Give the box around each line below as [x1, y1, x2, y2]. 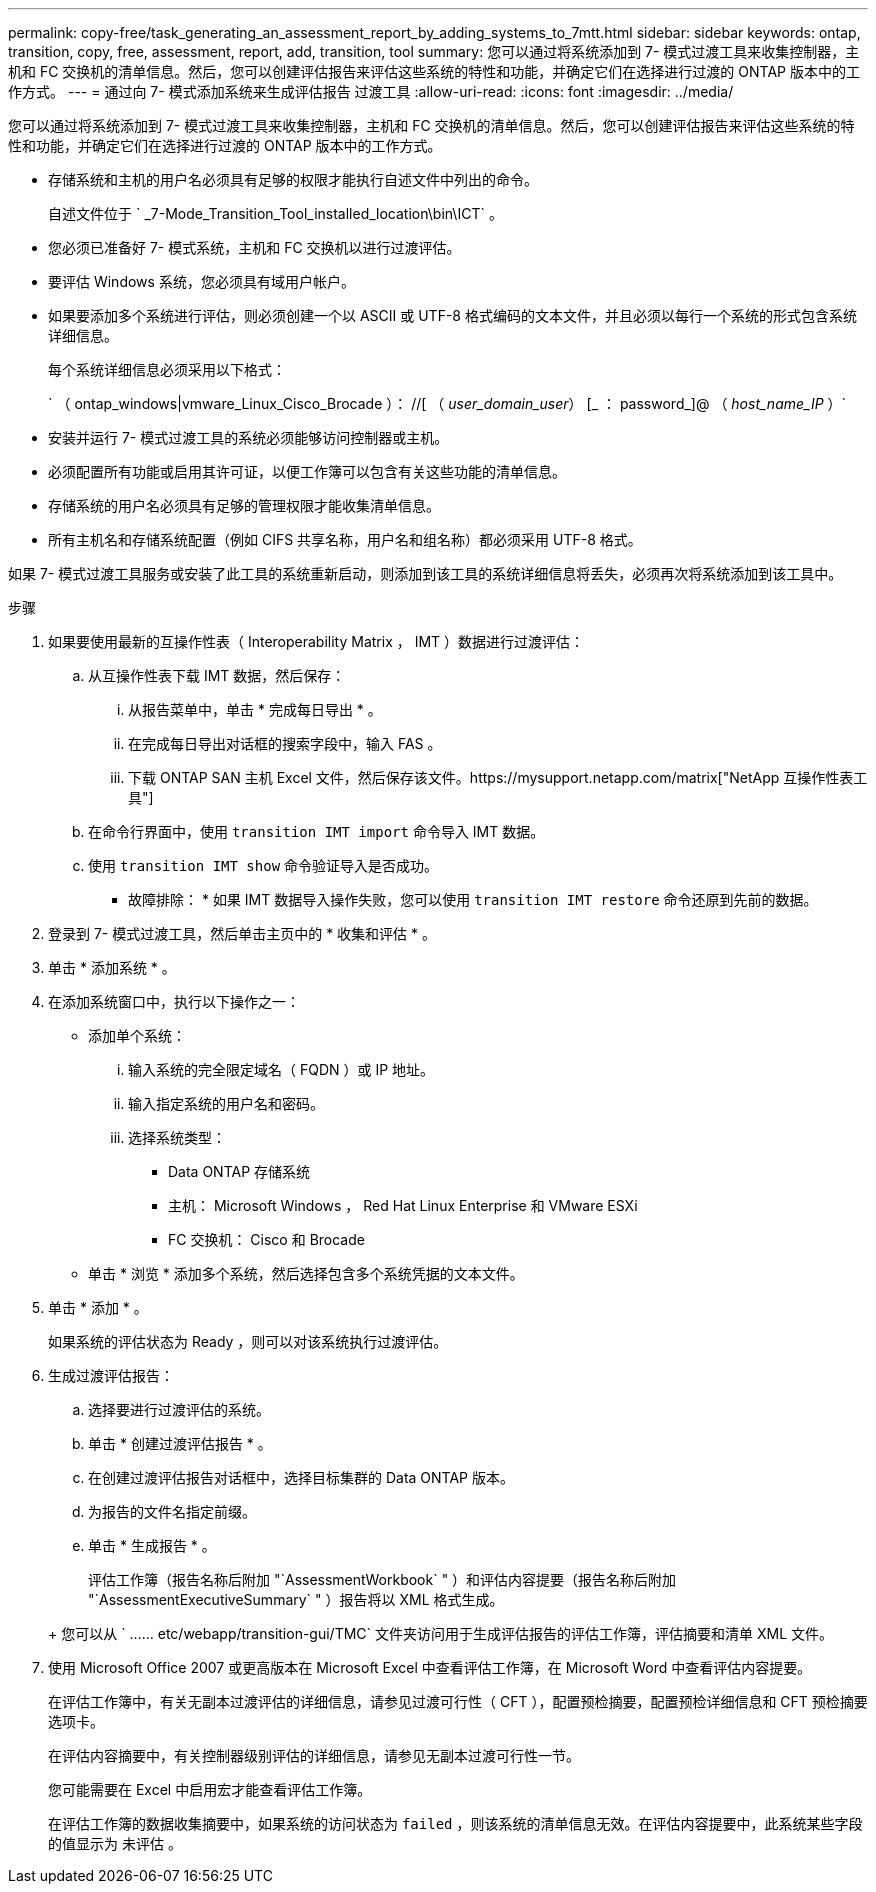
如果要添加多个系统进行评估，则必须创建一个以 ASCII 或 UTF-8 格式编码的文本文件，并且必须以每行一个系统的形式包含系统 [48, 307, 857, 324]
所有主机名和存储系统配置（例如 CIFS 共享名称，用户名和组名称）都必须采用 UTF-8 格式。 [48, 531, 642, 548]
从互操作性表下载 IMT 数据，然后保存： [88, 667, 346, 684]
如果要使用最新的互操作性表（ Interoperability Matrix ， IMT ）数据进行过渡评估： [48, 633, 585, 650]
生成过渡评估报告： [48, 1367, 174, 1384]
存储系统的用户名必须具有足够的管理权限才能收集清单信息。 [48, 497, 440, 514]
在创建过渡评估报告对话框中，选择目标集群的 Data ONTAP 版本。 [88, 1469, 514, 1486]
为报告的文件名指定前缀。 [88, 1503, 256, 1520]
